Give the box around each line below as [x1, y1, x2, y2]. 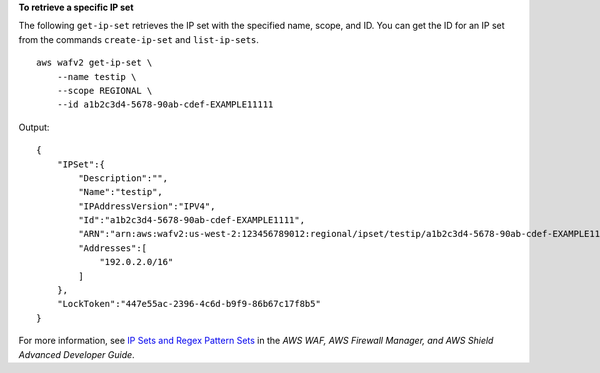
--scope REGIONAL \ [56, 85, 153, 96]
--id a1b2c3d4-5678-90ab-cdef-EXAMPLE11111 [56, 99, 274, 110]
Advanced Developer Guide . [18, 348, 135, 360]
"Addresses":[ [78, 242, 148, 254]
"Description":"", [78, 172, 169, 184]
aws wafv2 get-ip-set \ [36, 57, 153, 69]
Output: [18, 121, 50, 133]
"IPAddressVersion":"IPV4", [78, 200, 216, 212]
